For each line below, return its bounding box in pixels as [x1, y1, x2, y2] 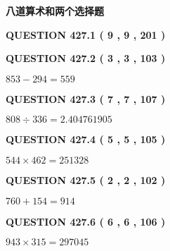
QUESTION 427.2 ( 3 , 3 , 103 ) [6, 51, 166, 66]
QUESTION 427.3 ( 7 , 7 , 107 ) [6, 91, 166, 106]
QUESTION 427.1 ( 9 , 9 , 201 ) [6, 27, 166, 42]
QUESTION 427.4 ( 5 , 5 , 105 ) [6, 132, 166, 147]
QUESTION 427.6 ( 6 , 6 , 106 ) [6, 214, 166, 228]
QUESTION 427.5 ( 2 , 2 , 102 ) [6, 172, 166, 187]
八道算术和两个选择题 [6, 4, 104, 18]
